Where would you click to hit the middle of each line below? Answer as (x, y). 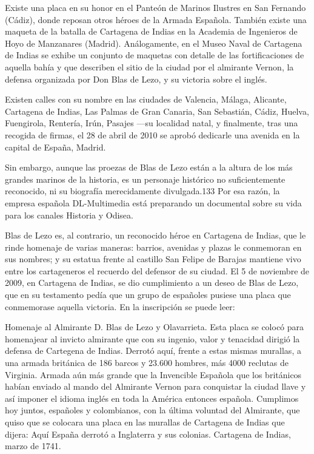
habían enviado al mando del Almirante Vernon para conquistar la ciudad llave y (155, 386)
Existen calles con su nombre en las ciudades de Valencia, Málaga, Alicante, (146, 99)
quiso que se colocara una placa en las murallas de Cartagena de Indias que (145, 422)
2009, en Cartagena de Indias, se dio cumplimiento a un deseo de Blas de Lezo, (152, 283)
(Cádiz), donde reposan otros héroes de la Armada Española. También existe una (156, 19)
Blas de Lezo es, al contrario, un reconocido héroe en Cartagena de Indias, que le (155, 235)
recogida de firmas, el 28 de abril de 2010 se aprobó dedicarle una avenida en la (152, 134)
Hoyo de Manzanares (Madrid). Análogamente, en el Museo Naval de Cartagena (154, 43)
